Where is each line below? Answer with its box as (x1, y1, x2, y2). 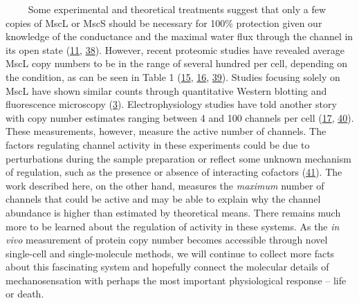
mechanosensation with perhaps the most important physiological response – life (6, 273, 347, 287)
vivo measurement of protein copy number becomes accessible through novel (6, 232, 328, 247)
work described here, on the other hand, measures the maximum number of (6, 178, 324, 192)
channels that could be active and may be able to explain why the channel (6, 192, 321, 206)
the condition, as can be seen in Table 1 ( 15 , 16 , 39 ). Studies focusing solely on (6, 69, 340, 84)
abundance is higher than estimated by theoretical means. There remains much (6, 205, 341, 219)
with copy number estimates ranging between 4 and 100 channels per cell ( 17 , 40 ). (6, 110, 354, 125)
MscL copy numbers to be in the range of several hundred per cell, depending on (6, 56, 348, 71)
